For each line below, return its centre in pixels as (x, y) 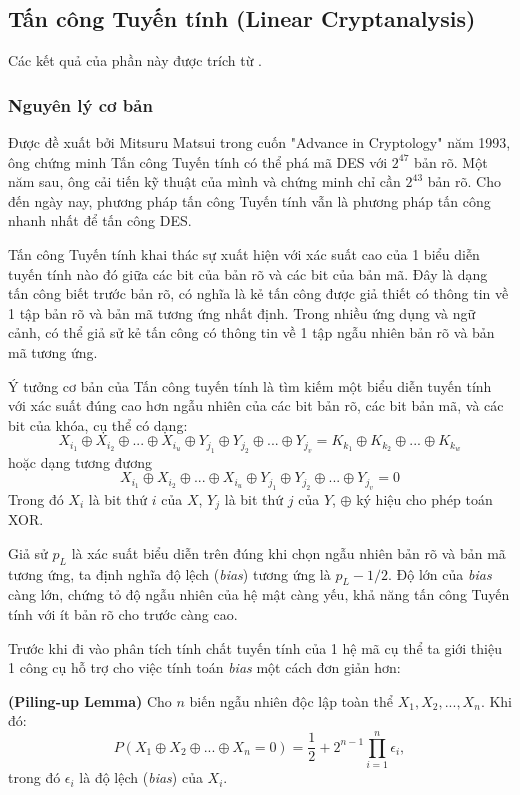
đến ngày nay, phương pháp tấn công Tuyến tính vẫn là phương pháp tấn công (249, 200)
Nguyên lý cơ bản (80, 104)
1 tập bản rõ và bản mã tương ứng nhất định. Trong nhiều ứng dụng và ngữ (242, 312)
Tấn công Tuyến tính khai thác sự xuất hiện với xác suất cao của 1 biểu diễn (244, 253)
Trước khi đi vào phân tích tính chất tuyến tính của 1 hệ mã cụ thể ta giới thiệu (255, 647)
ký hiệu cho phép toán (424, 498)
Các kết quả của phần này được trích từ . (135, 60)
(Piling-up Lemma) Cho (90, 700)
